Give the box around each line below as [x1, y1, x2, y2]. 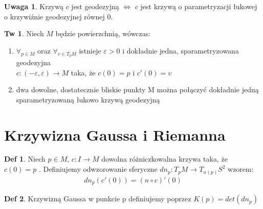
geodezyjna [16, 57, 51, 67]
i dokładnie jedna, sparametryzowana [122, 45, 239, 56]
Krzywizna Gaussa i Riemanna [4, 124, 226, 145]
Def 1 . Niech [4, 153, 46, 164]
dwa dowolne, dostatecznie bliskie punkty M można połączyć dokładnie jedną [16, 84, 259, 95]
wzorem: [228, 164, 254, 174]
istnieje [79, 45, 101, 56]
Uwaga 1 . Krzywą [4, 1, 63, 11]
